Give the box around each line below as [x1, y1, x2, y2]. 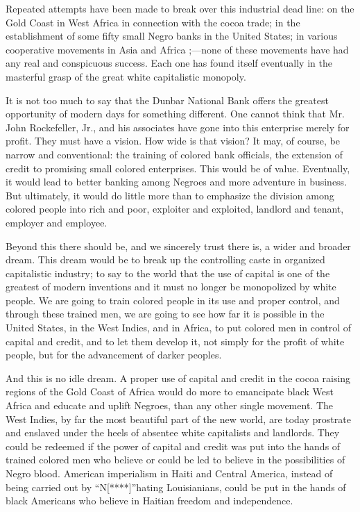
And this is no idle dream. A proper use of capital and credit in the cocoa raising [6, 370, 351, 385]
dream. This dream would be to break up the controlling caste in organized [6, 252, 325, 267]
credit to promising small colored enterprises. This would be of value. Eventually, [6, 160, 350, 175]
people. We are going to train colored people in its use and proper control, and [6, 292, 340, 307]
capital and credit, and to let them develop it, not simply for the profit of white [6, 333, 345, 348]
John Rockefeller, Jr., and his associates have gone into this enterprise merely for [6, 119, 350, 134]
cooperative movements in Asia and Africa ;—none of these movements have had [6, 42, 349, 56]
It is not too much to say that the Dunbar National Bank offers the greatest [6, 92, 329, 107]
